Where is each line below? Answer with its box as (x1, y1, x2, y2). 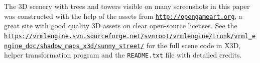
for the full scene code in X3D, (146, 40, 241, 50)
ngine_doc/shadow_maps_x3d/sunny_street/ (4, 42, 145, 50)
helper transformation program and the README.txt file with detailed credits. (4, 50, 242, 60)
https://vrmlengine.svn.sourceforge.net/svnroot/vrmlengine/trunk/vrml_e (4, 32, 256, 40)
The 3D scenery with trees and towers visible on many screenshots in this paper (4, 1, 250, 11)
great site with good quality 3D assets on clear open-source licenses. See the (4, 20, 237, 31)
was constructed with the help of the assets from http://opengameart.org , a (4, 10, 242, 21)
